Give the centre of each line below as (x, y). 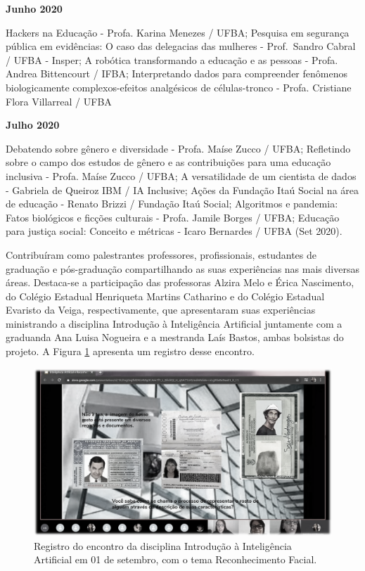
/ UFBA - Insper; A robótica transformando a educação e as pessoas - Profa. (172, 59)
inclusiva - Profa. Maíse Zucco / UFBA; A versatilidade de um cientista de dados (181, 175)
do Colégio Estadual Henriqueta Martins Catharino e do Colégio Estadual (165, 296)
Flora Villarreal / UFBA (59, 101)
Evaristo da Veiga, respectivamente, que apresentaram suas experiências (161, 310)
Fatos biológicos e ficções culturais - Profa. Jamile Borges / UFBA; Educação (173, 217)
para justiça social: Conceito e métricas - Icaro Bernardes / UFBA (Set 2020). (174, 231)
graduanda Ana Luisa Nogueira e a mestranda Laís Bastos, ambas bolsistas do (175, 337)
